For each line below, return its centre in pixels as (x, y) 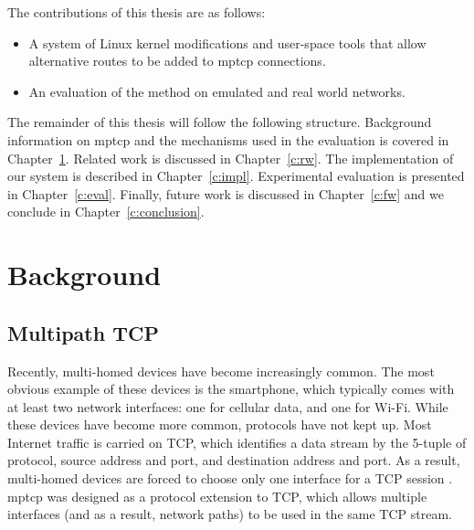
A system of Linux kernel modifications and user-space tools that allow (227, 42)
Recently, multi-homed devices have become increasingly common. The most (221, 371)
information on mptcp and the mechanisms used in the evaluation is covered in (228, 139)
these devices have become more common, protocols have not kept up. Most (220, 424)
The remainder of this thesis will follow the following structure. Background (220, 122)
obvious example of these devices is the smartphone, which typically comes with (231, 389)
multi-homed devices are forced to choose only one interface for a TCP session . (230, 478)
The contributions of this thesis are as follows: (137, 12)
